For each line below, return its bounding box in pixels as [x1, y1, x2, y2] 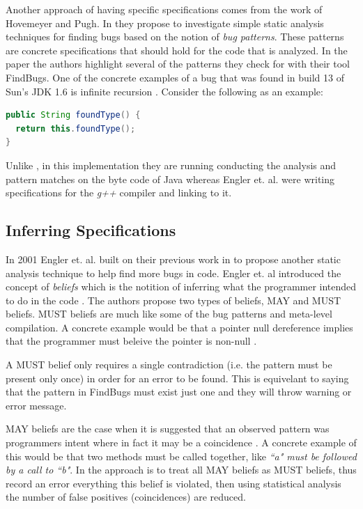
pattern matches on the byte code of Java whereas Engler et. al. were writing [6, 171, 335, 186]
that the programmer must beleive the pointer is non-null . [6, 334, 257, 348]
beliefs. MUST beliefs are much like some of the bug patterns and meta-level [6, 306, 332, 321]
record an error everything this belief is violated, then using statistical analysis [6, 476, 341, 490]
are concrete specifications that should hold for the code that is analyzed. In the [6, 42, 348, 57]
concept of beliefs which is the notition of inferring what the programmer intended [6, 279, 357, 294]
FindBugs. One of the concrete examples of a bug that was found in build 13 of [6, 70, 345, 84]
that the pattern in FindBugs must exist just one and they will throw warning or [6, 384, 352, 399]
